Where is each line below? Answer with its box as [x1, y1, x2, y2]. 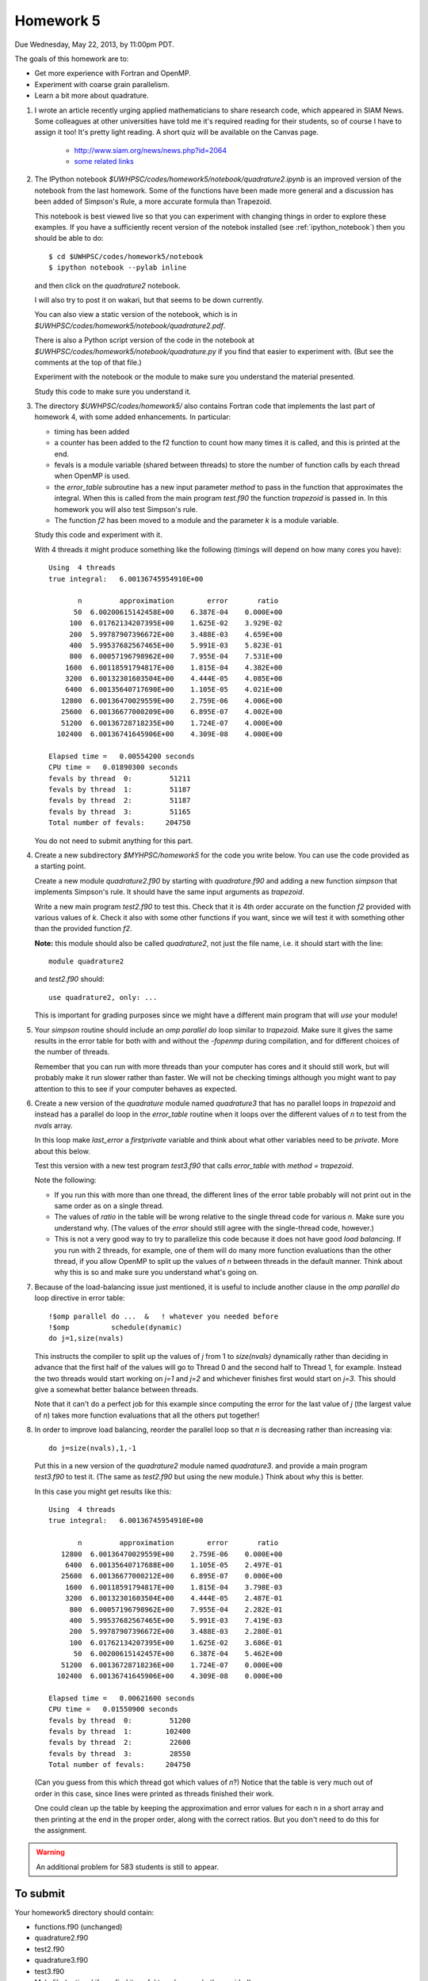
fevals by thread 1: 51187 [48, 784, 191, 794]
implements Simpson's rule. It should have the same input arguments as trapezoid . [34, 887, 305, 897]
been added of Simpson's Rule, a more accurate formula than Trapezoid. [34, 197, 273, 206]
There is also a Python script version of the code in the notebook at [34, 335, 255, 345]
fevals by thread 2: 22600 [48, 1738, 191, 1747]
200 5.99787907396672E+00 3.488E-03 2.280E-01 [69, 1627, 283, 1636]
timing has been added [54, 426, 130, 436]
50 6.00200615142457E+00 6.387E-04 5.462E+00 [73, 1649, 283, 1658]
